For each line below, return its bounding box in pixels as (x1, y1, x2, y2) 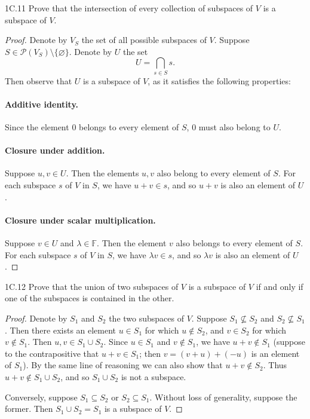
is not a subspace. (121, 371, 186, 383)
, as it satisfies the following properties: (148, 74, 291, 87)
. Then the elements (66, 167, 139, 179)
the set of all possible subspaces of (81, 33, 207, 46)
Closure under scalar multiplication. (5, 213, 156, 226)
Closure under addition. (5, 144, 105, 157)
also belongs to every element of (176, 237, 293, 249)
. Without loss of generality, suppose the (149, 390, 297, 403)
